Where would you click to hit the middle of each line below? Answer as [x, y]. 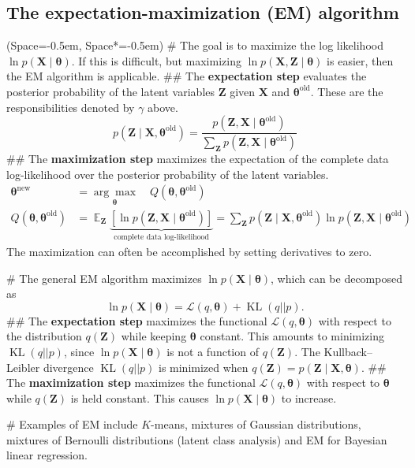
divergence [68, 367]
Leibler [23, 367]
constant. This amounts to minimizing [292, 336]
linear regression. [47, 455]
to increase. [309, 397]
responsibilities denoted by [71, 107]
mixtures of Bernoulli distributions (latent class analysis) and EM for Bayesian [197, 439]
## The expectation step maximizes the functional [137, 320]
